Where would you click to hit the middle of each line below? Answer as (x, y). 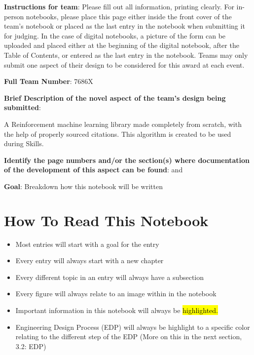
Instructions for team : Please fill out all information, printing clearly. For (119, 6)
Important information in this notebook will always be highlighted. (117, 310)
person (14, 16)
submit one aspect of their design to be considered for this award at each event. (124, 64)
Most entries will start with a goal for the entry (87, 244)
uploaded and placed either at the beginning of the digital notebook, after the (122, 45)
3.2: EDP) (31, 346)
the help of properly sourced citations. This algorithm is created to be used (118, 134)
